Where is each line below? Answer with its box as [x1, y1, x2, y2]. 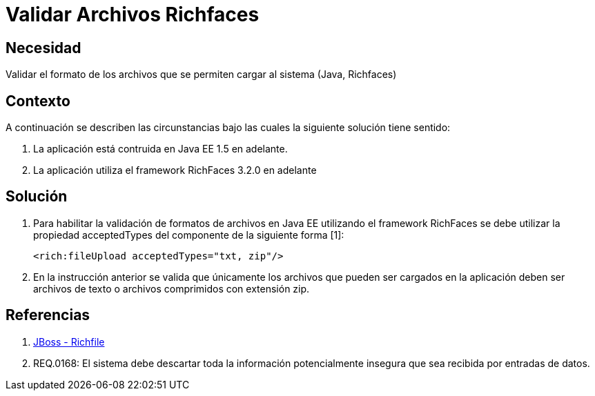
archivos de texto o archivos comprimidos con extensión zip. [33, 282, 310, 295]
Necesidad [6, 39, 81, 57]
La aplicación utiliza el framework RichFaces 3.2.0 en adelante [33, 164, 317, 177]
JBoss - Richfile [33, 335, 105, 348]
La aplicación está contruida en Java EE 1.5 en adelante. [33, 143, 288, 155]
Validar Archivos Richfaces [6, 3, 260, 26]
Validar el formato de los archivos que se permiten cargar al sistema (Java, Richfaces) [6, 68, 397, 81]
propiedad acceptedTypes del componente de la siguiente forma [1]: [33, 228, 344, 241]
